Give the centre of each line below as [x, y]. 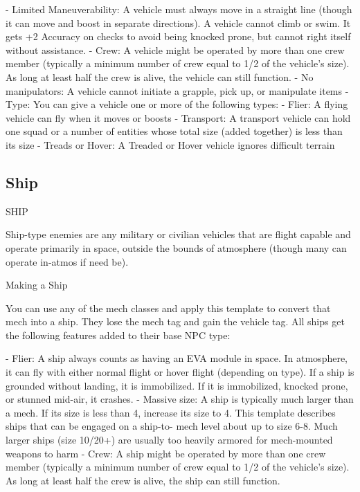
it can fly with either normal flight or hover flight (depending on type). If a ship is [180, 372]
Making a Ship [37, 285]
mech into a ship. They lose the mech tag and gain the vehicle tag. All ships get [175, 321]
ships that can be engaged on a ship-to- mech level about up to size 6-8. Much [172, 426]
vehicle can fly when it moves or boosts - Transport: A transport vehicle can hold [178, 117]
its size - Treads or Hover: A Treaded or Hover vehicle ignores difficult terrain [170, 144]
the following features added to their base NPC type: [118, 335]
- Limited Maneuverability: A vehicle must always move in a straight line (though [179, 9]
